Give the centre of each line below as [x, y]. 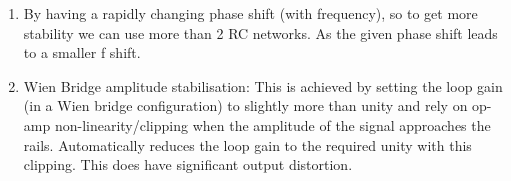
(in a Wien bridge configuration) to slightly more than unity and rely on [245, 105]
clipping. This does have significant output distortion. [188, 164]
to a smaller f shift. [82, 52]
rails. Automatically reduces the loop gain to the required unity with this [247, 144]
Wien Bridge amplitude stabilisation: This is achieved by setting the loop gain [263, 85]
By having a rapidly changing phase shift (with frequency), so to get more [250, 13]
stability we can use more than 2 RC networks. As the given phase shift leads [260, 32]
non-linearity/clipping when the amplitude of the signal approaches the [272, 124]
